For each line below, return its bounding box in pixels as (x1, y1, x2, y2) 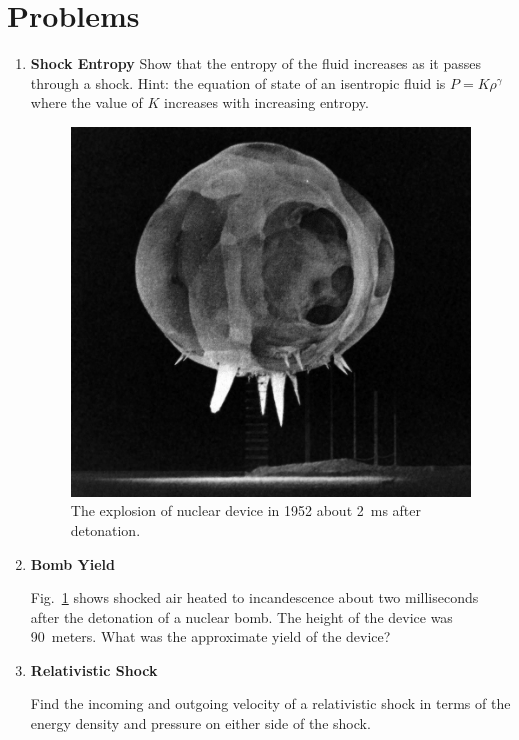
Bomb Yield (30, 553, 115, 574)
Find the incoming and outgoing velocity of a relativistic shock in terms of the (30, 693, 511, 714)
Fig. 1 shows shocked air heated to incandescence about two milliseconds (30, 587, 479, 608)
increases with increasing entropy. (164, 92, 369, 113)
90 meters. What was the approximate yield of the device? (30, 626, 391, 647)
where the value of (30, 92, 143, 113)
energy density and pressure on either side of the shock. (30, 713, 371, 734)
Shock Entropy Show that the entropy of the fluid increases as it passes (30, 53, 482, 74)
